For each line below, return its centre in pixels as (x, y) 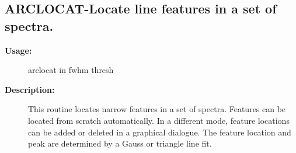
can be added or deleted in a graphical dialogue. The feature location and (160, 132)
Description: (30, 89)
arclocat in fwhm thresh (71, 70)
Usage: (18, 50)
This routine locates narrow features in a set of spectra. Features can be (157, 109)
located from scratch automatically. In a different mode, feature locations (159, 120)
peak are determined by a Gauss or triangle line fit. (120, 143)
